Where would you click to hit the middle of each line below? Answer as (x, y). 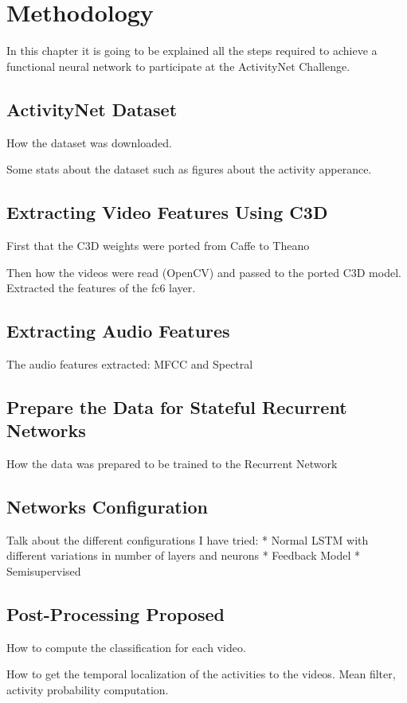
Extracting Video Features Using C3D (167, 212)
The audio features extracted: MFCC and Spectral (130, 363)
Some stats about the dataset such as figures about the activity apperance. (189, 169)
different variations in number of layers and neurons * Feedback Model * (183, 555)
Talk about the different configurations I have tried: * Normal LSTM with (188, 539)
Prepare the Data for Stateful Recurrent (177, 406)
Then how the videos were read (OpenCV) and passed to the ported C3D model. (204, 272)
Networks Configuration (107, 507)
